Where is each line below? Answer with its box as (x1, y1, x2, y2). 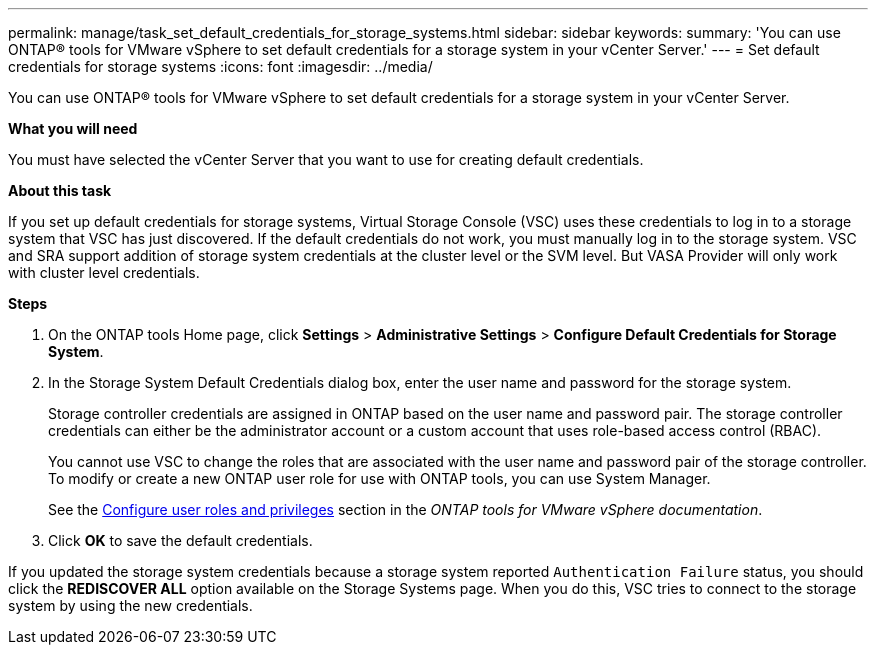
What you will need (8, 120, 138, 137)
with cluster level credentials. (8, 264, 200, 281)
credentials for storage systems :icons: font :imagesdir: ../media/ (8, 58, 433, 75)
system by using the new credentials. (8, 597, 253, 614)
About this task (8, 182, 112, 199)
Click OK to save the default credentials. (48, 532, 313, 549)
